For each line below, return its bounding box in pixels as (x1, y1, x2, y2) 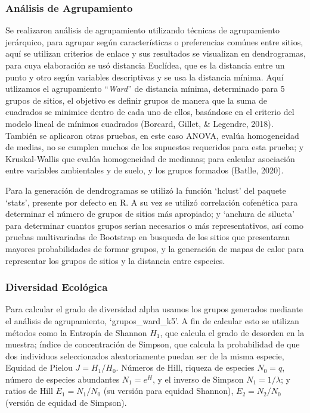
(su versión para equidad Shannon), (103, 384, 234, 397)
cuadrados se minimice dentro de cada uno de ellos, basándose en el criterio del (5, 105, 294, 118)
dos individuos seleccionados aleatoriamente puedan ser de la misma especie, (5, 349, 284, 362)
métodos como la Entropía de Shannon (5, 326, 147, 339)
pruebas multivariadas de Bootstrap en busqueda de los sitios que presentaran (5, 231, 290, 243)
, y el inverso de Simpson (152, 372, 244, 385)
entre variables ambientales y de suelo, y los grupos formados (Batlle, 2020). (5, 164, 284, 176)
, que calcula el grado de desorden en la (160, 326, 305, 339)
